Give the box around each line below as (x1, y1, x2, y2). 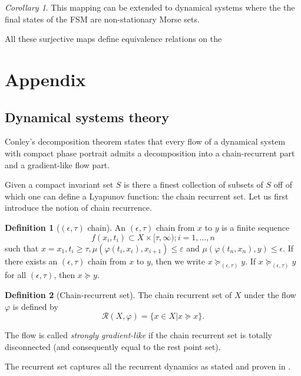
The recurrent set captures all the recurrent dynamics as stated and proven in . (5, 360, 291, 372)
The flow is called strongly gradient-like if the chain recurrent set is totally (5, 329, 273, 341)
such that (5, 241, 39, 254)
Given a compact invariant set (5, 178, 114, 191)
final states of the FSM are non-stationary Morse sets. (5, 12, 200, 25)
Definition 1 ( (5, 221, 60, 233)
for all (5, 269, 27, 281)
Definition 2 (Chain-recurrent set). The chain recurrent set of (5, 288, 232, 300)
